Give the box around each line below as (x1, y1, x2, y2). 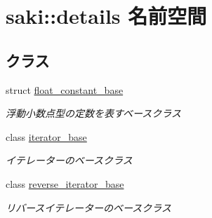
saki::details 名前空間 (6, 1, 207, 30)
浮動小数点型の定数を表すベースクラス (6, 106, 182, 121)
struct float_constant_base (6, 82, 124, 97)
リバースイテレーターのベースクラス (6, 200, 172, 214)
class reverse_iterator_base (6, 176, 124, 191)
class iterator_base (6, 129, 87, 144)
